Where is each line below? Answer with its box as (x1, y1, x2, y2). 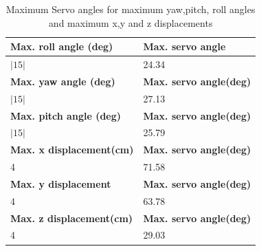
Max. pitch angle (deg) (10, 108, 122, 122)
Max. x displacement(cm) (10, 142, 134, 157)
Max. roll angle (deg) (10, 39, 113, 54)
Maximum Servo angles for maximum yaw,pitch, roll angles (5, 2, 256, 16)
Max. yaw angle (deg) (10, 74, 115, 88)
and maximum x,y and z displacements (48, 15, 213, 30)
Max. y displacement (10, 176, 111, 190)
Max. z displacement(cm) (10, 210, 133, 225)
